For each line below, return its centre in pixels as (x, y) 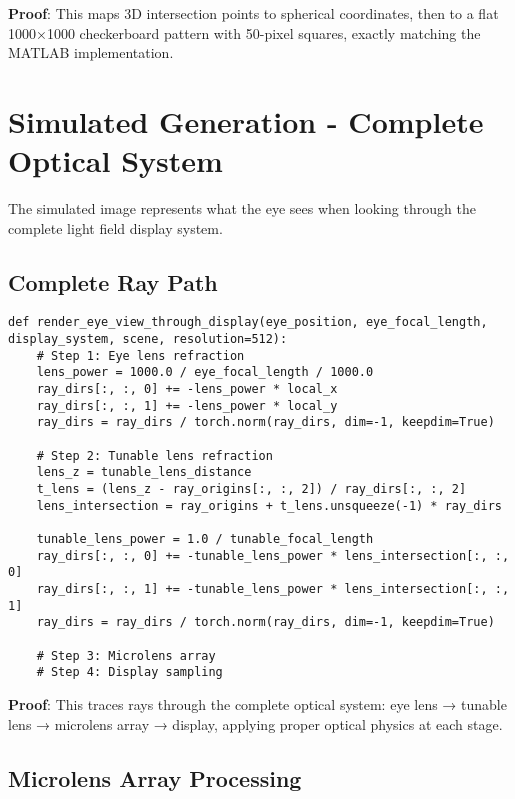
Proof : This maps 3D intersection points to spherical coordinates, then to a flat (253, 13)
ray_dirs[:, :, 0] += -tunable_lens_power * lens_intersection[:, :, (273, 555)
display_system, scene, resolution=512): (148, 339)
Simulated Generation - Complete (246, 120)
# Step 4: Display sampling (129, 672)
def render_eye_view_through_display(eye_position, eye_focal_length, (248, 322)
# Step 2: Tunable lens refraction (154, 455)
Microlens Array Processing (155, 777)
